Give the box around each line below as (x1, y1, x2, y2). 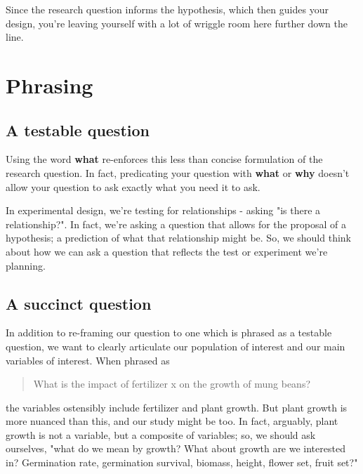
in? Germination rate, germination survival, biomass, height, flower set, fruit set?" (6, 455, 358, 470)
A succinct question (6, 292, 152, 314)
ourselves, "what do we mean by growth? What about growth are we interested (6, 441, 345, 456)
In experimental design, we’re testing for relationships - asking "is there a (6, 203, 321, 218)
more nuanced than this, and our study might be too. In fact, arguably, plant (6, 414, 338, 428)
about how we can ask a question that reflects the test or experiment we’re (6, 244, 328, 258)
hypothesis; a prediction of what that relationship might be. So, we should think (6, 230, 351, 245)
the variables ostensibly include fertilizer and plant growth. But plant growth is (6, 400, 348, 414)
